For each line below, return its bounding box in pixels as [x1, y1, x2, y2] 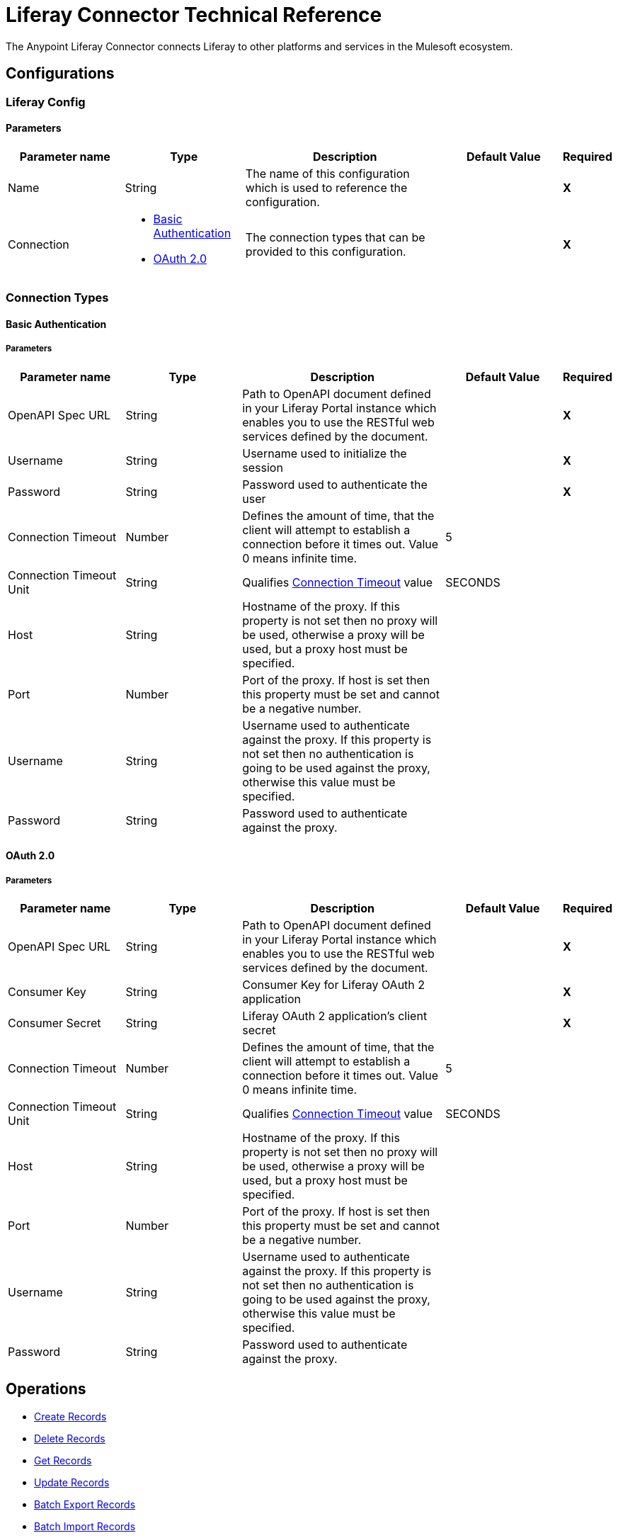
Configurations [6, 64, 115, 83]
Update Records [34, 1476, 110, 1488]
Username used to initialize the [242, 446, 407, 460]
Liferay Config [6, 94, 86, 109]
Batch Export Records [34, 1498, 136, 1510]
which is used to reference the [245, 180, 408, 195]
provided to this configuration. [245, 244, 406, 259]
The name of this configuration [245, 166, 410, 181]
